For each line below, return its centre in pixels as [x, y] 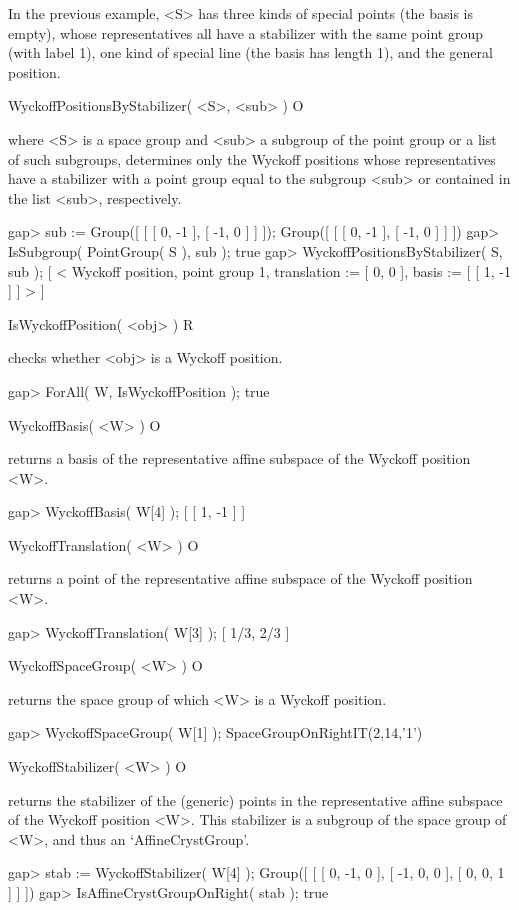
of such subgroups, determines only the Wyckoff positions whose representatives [252, 158]
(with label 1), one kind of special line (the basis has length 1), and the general [250, 52]
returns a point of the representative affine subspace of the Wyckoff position [240, 578]
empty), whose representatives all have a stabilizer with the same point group [245, 32]
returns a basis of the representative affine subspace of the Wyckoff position [239, 458]
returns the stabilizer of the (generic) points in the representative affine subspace [255, 799]
